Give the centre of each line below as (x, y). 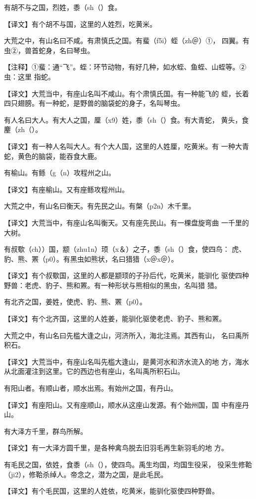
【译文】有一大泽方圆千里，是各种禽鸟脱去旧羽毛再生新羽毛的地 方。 (116, 448)
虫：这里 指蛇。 (29, 76)
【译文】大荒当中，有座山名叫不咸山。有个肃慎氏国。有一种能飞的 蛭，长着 (127, 93)
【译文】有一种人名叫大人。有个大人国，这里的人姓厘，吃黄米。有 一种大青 (127, 146)
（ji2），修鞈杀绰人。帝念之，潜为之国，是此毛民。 (86, 474)
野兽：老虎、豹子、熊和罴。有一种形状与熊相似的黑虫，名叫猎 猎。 (113, 285)
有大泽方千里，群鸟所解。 (46, 431)
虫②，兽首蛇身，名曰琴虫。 (49, 50)
